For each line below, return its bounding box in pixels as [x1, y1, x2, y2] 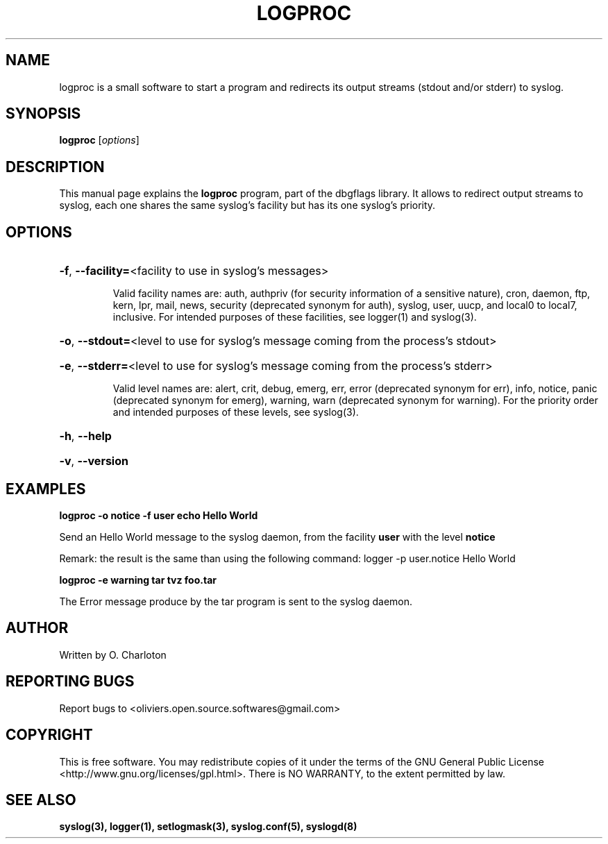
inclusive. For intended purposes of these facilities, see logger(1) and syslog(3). [112, 311, 477, 323]
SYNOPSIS [6, 105, 81, 123]
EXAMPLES [6, 480, 86, 498]
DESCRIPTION [6, 158, 105, 176]
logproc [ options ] [59, 134, 140, 146]
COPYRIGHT [6, 726, 93, 744]
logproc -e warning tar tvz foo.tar [59, 573, 217, 586]
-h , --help [59, 429, 112, 444]
